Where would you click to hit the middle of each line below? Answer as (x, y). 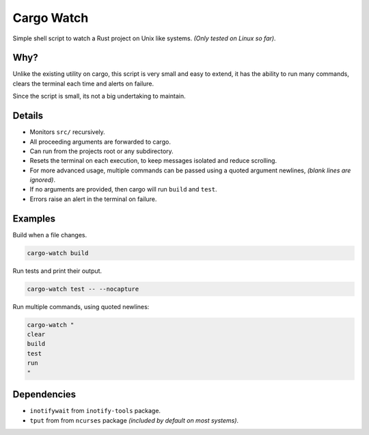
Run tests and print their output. (57, 271)
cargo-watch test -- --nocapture (83, 289)
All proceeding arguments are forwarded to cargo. (100, 142)
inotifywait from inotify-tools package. (95, 411)
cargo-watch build (58, 253)
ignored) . (43, 180)
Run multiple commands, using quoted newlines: (81, 306)
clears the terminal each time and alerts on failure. (83, 83)
